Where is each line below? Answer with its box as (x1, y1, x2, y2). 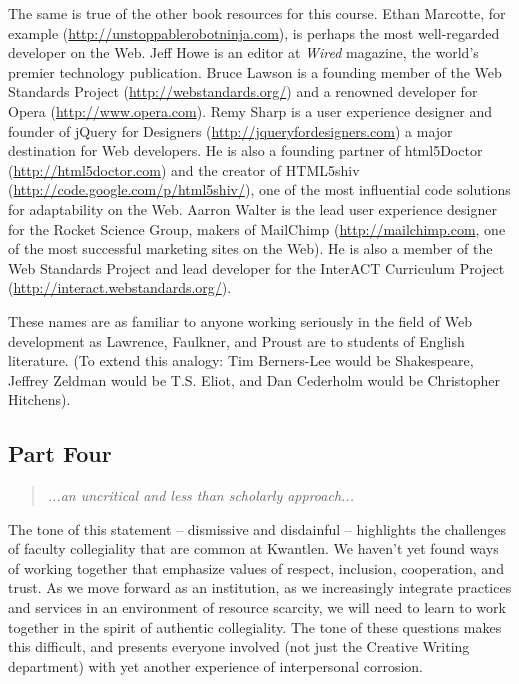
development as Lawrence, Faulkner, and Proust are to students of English (8, 330, 465, 351)
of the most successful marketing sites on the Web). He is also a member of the (8, 238, 493, 259)
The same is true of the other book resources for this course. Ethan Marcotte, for (8, 3, 506, 23)
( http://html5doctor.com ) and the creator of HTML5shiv (8, 159, 360, 180)
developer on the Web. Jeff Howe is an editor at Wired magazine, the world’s (8, 42, 479, 63)
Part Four (8, 438, 112, 469)
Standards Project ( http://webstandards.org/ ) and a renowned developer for (8, 81, 478, 102)
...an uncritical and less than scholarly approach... (47, 485, 354, 506)
